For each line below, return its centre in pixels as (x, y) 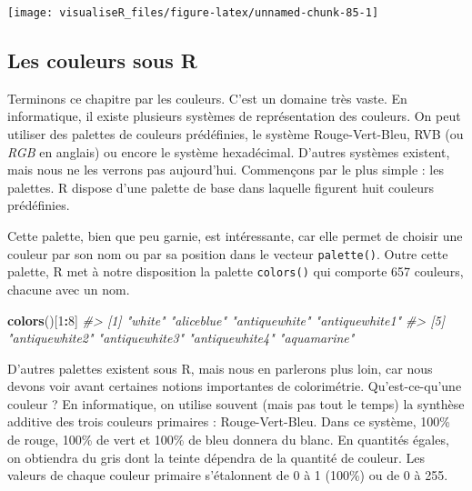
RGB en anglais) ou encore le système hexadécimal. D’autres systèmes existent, (229, 151)
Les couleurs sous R (102, 60)
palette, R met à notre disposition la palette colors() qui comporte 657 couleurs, (236, 271)
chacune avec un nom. (69, 289)
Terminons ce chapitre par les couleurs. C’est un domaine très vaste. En (207, 98)
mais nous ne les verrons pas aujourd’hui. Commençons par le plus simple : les (226, 170)
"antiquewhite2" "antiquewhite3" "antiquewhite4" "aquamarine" (181, 338)
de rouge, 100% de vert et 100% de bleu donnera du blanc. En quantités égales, (228, 440)
